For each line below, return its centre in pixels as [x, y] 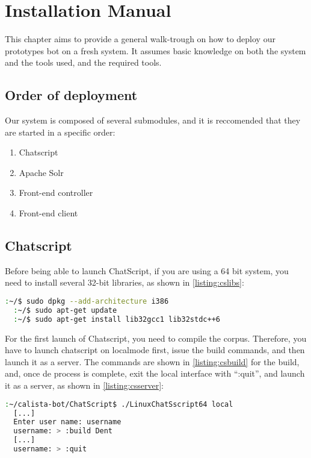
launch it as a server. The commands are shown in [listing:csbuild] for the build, [152, 361]
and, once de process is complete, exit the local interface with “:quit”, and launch [155, 373]
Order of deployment [71, 95]
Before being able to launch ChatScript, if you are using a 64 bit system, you [147, 270]
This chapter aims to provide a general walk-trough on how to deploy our [140, 39]
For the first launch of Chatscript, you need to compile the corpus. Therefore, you [156, 338]
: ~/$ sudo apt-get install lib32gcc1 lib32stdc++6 [117, 319]
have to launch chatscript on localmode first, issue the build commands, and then [155, 350]
